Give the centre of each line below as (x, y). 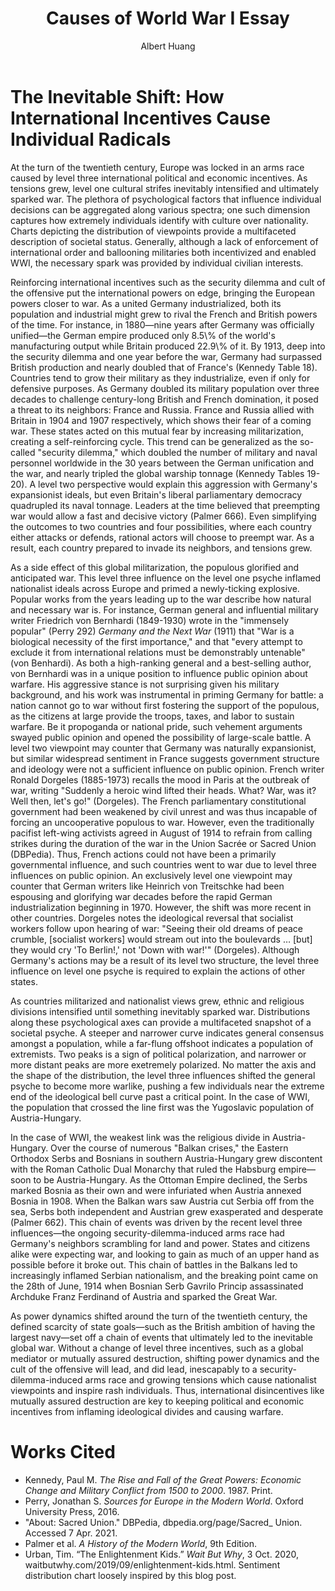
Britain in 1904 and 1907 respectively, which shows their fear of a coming (161, 420)
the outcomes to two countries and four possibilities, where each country (161, 526)
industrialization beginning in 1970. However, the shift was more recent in (161, 907)
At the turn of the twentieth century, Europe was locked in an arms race (157, 167)
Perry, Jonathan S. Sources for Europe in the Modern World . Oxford (164, 1501)
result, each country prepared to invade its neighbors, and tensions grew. (161, 548)
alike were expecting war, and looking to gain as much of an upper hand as (165, 1254)
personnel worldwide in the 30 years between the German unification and (162, 463)
